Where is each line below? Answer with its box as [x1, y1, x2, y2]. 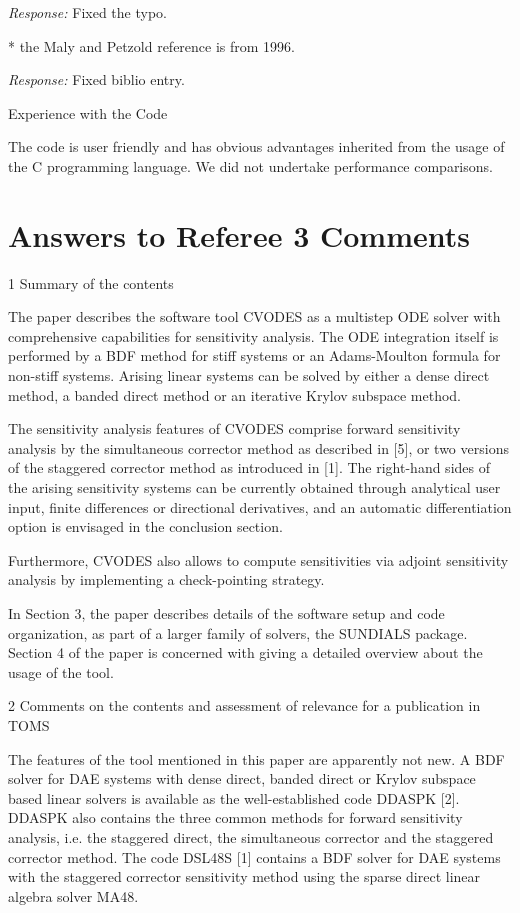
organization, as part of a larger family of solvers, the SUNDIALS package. [8, 622, 468, 643]
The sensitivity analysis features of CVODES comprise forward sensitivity [8, 418, 461, 439]
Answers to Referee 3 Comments [8, 214, 470, 255]
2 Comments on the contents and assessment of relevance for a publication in [8, 695, 481, 716]
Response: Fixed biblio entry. [8, 69, 185, 90]
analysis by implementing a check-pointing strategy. [8, 569, 325, 590]
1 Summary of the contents [8, 272, 174, 293]
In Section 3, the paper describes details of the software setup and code [8, 603, 445, 623]
